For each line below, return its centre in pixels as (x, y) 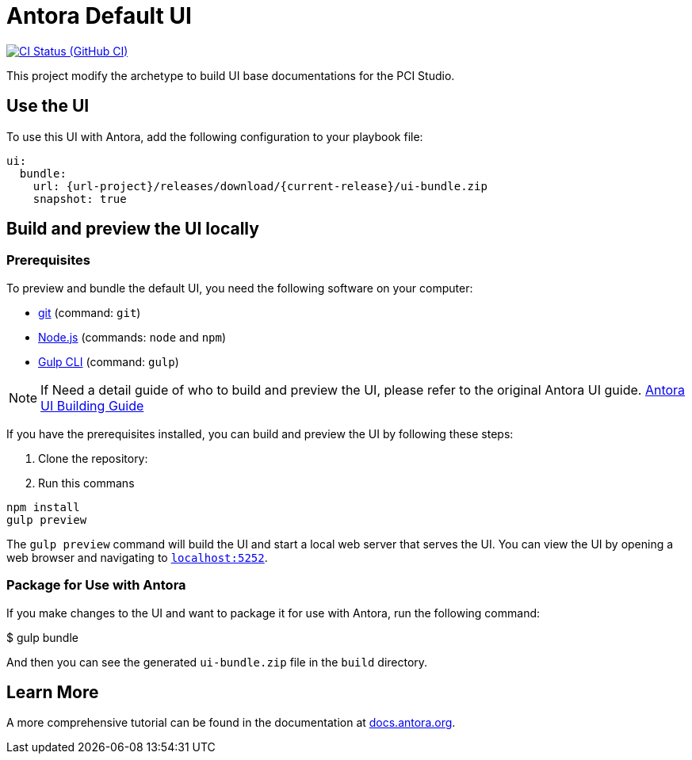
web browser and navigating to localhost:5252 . (137, 557)
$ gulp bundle (42, 637)
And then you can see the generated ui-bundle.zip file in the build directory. (217, 662)
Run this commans (86, 483)
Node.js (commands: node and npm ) (132, 337)
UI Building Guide (92, 405)
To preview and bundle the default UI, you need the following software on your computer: (240, 288)
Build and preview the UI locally (133, 229)
